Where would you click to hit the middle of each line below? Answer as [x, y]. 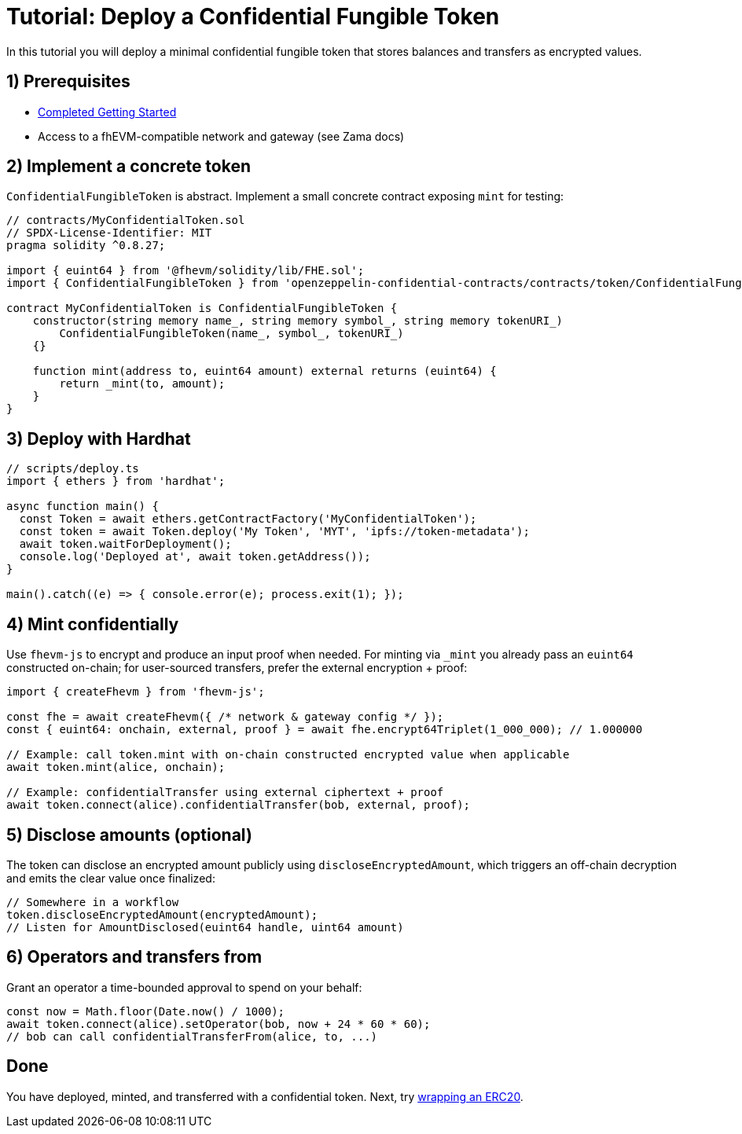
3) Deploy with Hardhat [99, 439]
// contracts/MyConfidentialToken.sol [126, 220]
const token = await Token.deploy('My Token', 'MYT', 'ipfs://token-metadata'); [274, 532]
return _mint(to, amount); [142, 384]
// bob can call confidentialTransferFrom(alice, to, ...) [192, 1036]
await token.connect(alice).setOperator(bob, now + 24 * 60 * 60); [219, 1024]
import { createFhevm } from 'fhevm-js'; [136, 692]
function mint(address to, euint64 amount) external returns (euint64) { [264, 371]
